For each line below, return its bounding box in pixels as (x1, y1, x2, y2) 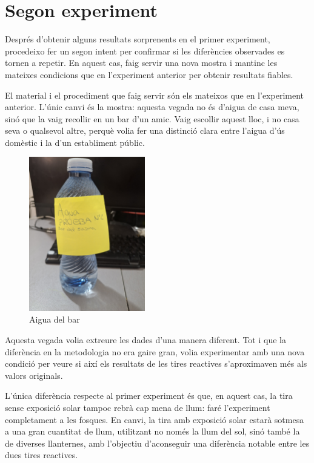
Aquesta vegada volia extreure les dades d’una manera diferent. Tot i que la (5, 333, 286, 346)
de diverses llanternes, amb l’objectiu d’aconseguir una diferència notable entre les (5, 436, 310, 449)
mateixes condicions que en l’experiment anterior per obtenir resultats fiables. (5, 68, 293, 80)
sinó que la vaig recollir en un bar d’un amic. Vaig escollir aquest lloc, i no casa (5, 112, 299, 125)
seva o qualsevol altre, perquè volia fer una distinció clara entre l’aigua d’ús (5, 124, 285, 137)
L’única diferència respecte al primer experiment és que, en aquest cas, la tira (5, 389, 293, 402)
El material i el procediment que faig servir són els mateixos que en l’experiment (5, 88, 304, 101)
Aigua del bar (29, 313, 80, 326)
